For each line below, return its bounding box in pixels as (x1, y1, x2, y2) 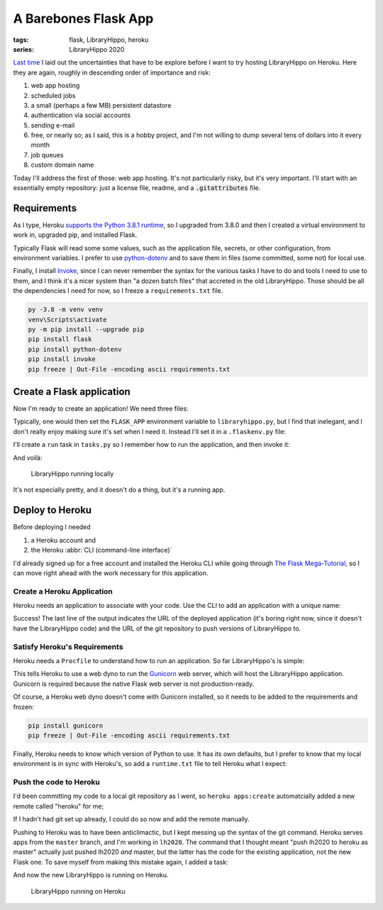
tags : (13, 35, 29, 44)
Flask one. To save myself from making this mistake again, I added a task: (13, 858, 228, 866)
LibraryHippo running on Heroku (30, 887, 126, 895)
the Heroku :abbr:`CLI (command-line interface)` (30, 546, 172, 555)
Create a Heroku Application (13, 586, 113, 596)
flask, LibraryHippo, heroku (69, 35, 149, 44)
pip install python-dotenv (28, 345, 122, 353)
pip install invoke (28, 355, 96, 363)
